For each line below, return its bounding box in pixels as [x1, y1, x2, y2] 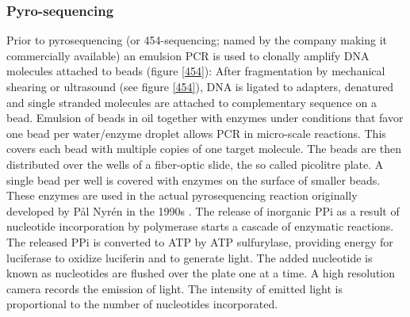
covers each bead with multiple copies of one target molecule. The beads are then [6, 140, 402, 157]
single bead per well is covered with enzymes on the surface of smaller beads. [6, 171, 381, 188]
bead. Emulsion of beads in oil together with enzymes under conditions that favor [6, 109, 404, 126]
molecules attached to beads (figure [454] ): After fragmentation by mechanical [6, 63, 385, 79]
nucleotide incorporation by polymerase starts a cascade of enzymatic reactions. [6, 218, 394, 235]
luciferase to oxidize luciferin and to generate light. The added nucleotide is [6, 249, 373, 265]
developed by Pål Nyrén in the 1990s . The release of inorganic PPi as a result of [6, 202, 400, 219]
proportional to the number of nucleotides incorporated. [6, 296, 278, 312]
